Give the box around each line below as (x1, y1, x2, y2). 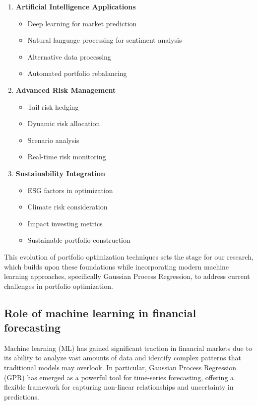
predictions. (4, 391, 39, 402)
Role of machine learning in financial (4, 305, 196, 320)
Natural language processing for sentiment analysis (27, 35, 182, 45)
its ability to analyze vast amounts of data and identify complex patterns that (4, 352, 241, 363)
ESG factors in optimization (27, 185, 113, 195)
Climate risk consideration (27, 202, 108, 212)
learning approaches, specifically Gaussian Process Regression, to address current (4, 271, 250, 281)
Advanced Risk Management (15, 84, 116, 95)
